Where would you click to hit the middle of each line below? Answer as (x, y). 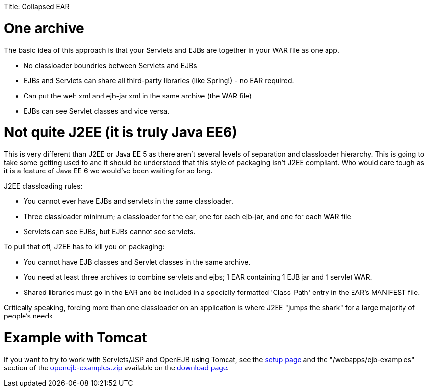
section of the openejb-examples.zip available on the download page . (117, 367)
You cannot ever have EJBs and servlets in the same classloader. (128, 201)
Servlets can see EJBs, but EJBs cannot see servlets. (110, 232)
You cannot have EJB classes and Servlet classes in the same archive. (137, 262)
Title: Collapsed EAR (37, 7)
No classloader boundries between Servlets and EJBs (110, 65)
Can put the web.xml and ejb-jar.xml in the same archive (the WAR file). (139, 96)
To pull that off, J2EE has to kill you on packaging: (84, 247)
